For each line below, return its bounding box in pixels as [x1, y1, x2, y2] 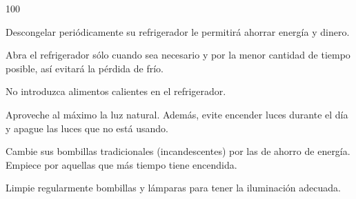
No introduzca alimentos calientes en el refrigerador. [6, 84, 226, 98]
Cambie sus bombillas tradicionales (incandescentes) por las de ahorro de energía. [6, 144, 350, 158]
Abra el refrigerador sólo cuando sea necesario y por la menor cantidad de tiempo [6, 48, 350, 62]
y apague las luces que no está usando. [6, 121, 168, 135]
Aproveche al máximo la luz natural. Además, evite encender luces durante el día [6, 107, 348, 121]
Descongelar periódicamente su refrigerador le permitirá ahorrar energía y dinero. [6, 24, 350, 39]
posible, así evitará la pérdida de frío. [6, 61, 164, 75]
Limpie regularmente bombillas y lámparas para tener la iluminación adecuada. [6, 180, 341, 195]
